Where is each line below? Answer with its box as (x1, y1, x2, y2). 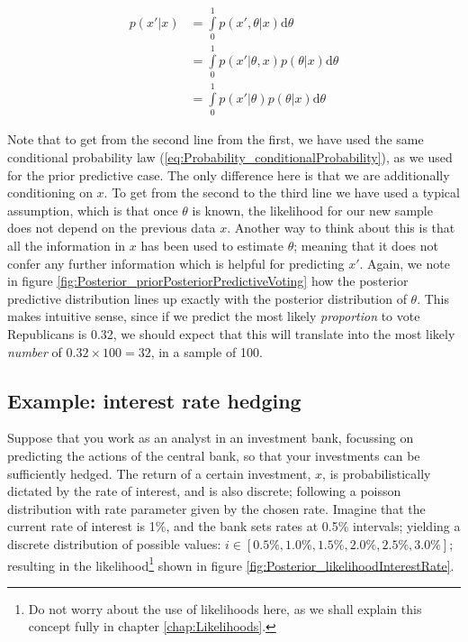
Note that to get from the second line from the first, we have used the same (7, 130, 424, 149)
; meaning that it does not (293, 236, 438, 255)
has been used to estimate (140, 236, 283, 255)
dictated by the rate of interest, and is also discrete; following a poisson (7, 481, 401, 500)
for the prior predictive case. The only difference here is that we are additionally (7, 165, 450, 184)
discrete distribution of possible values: (7, 534, 221, 553)
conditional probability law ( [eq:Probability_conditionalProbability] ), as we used (7, 148, 453, 167)
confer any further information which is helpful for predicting (7, 253, 345, 272)
